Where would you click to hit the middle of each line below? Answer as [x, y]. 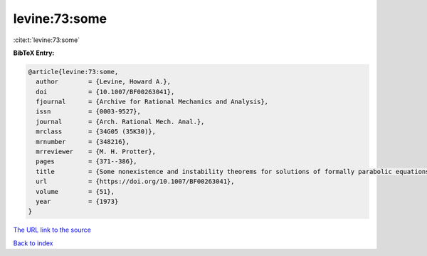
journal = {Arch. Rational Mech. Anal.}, [120, 122]
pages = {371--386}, [87, 162]
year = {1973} [77, 201]
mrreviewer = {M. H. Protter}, [96, 152]
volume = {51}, [75, 191]
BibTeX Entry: [34, 53]
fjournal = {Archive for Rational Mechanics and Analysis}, [152, 102]
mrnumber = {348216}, [83, 142]
